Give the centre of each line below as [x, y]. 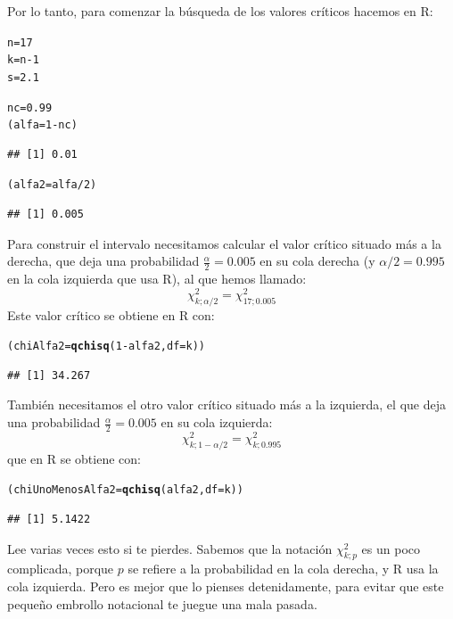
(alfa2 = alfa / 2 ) [52, 185]
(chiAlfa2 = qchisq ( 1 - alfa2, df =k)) [106, 347]
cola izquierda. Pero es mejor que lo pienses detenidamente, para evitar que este [226, 586]
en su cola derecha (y [317, 261]
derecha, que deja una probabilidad [103, 261]
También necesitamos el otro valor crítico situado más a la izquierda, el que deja [226, 404]
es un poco [391, 548]
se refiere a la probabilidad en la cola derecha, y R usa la [283, 569]
